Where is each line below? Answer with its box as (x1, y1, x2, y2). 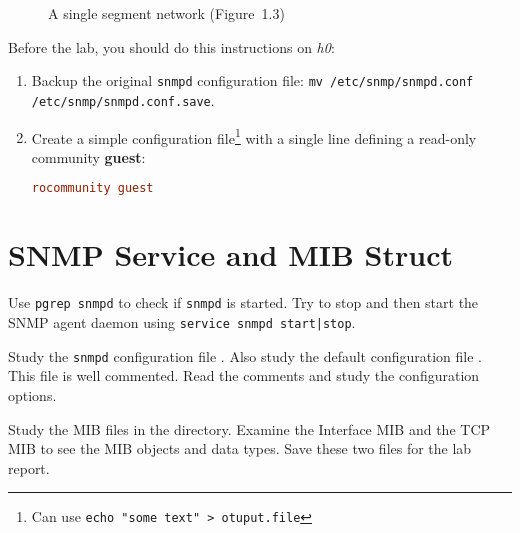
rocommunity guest (31, 181, 154, 196)
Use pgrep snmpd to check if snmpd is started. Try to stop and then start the (8, 292, 479, 313)
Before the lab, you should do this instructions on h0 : (8, 36, 335, 57)
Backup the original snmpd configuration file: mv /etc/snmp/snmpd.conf (31, 70, 474, 91)
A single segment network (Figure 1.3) (48, 3, 285, 23)
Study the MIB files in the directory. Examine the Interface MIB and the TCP (8, 418, 491, 439)
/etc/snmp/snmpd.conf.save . (31, 89, 215, 110)
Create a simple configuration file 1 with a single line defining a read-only (31, 124, 477, 148)
